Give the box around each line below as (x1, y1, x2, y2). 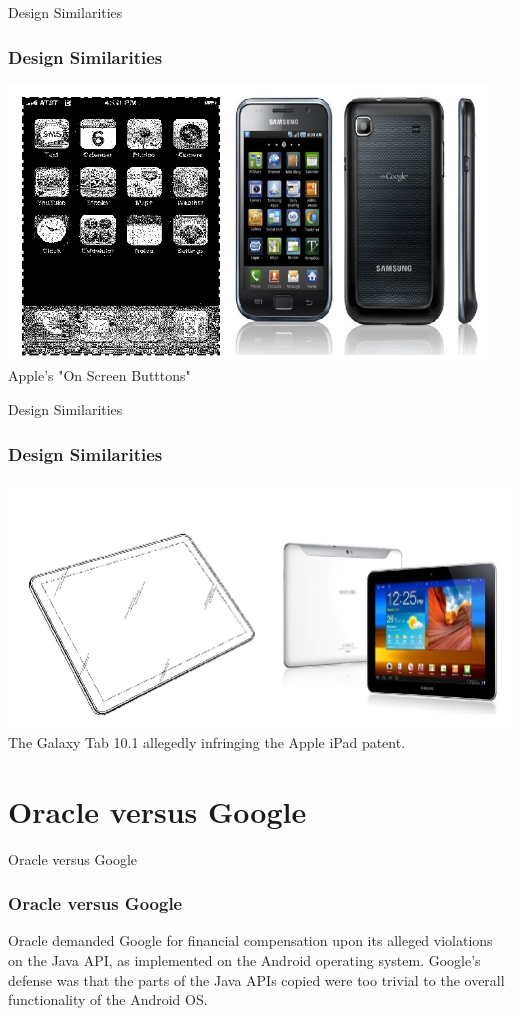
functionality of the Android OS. (8, 989, 208, 1010)
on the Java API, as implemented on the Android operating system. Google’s (8, 950, 481, 971)
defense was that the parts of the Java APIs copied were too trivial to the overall (8, 969, 505, 990)
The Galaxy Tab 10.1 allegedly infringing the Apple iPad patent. (8, 731, 406, 752)
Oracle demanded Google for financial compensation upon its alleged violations (8, 930, 493, 951)
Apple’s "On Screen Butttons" (8, 365, 191, 386)
